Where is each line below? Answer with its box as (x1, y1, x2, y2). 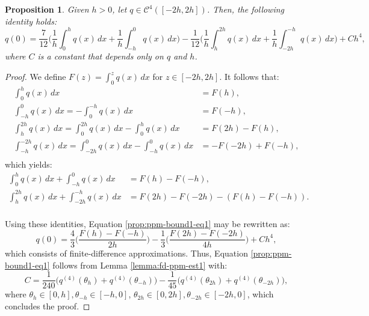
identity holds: (5, 14, 57, 27)
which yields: (5, 158, 52, 171)
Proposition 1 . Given (5, 3, 89, 15)
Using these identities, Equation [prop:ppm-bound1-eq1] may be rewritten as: (5, 217, 290, 229)
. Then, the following (206, 3, 285, 15)
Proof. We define (5, 70, 66, 83)
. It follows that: (219, 70, 279, 83)
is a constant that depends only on (37, 50, 164, 62)
